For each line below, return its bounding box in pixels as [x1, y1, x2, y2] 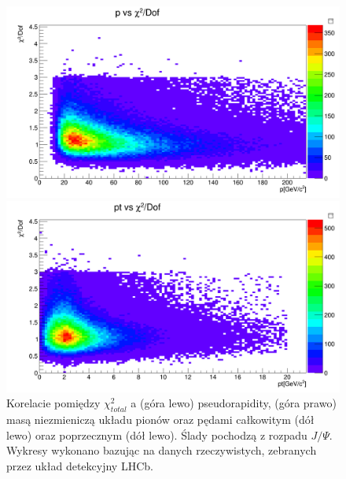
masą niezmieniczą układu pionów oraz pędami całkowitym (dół [6, 411, 315, 428]
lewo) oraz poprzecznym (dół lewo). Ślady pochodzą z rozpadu [6, 426, 307, 443]
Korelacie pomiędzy [6, 395, 101, 411]
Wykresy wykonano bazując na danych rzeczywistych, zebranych [6, 442, 317, 459]
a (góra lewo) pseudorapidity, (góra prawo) [131, 395, 337, 411]
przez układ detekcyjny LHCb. [6, 458, 153, 474]
